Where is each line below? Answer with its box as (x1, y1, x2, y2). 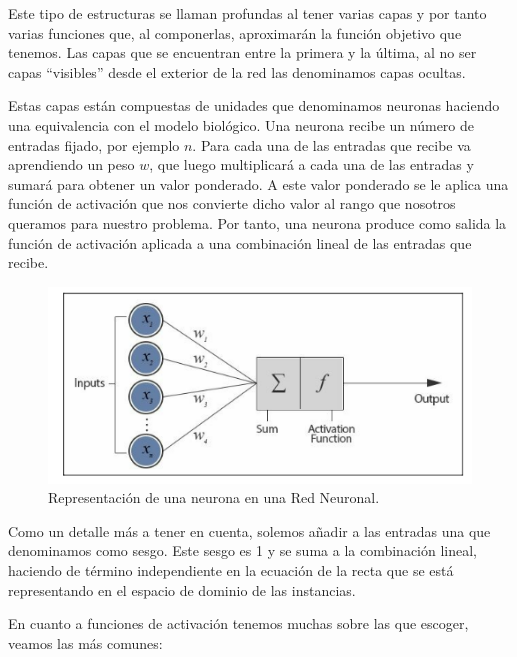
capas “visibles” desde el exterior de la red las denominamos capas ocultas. (8, 61, 466, 82)
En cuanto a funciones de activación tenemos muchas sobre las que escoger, (8, 613, 469, 634)
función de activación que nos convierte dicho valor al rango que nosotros (8, 193, 456, 214)
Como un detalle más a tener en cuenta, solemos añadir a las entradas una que (8, 520, 491, 541)
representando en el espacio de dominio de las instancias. (8, 579, 356, 600)
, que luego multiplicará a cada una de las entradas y (149, 154, 474, 175)
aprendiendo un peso (8, 154, 135, 175)
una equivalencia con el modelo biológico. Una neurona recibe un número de (8, 114, 475, 135)
